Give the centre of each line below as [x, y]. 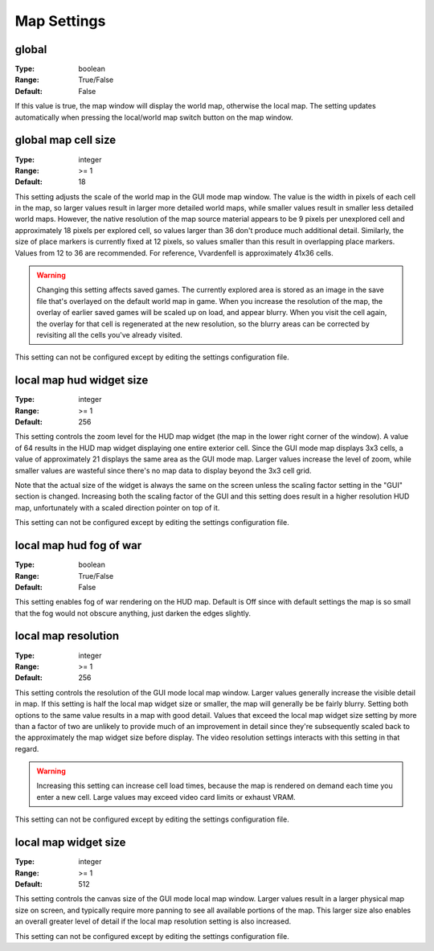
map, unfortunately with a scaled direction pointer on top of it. [117, 507]
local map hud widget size [82, 381]
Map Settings [60, 21]
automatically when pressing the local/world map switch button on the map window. [154, 117]
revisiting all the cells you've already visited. [109, 335]
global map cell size [66, 140]
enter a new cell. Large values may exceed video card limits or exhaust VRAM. [166, 797]
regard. [27, 748]
